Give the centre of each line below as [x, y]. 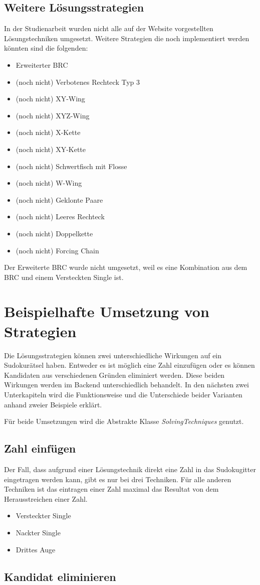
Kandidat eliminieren [60, 576]
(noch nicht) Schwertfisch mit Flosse [71, 166]
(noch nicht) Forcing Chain [57, 250]
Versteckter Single [43, 516]
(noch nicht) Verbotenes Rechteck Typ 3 [78, 82]
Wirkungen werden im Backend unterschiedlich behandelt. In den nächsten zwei [126, 385]
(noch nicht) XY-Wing [50, 99]
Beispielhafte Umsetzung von [107, 311]
